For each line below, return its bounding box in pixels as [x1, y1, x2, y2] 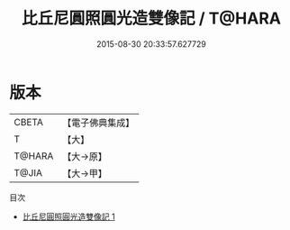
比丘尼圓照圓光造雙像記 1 [22, 211, 115, 222]
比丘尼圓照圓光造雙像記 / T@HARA [21, 8, 282, 29]
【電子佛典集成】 [62, 116, 135, 129]
